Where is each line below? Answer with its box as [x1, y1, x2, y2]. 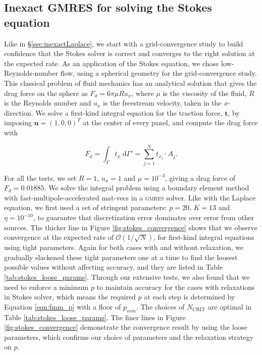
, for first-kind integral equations [153, 232, 254, 242]
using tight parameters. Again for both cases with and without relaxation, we [4, 242, 244, 252]
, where [131, 87, 154, 98]
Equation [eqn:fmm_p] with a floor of [4, 301, 121, 312]
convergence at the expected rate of [4, 232, 114, 242]
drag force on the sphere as [4, 87, 88, 98]
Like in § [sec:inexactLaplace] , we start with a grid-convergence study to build [4, 38, 243, 48]
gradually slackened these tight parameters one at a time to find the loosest [4, 251, 238, 262]
